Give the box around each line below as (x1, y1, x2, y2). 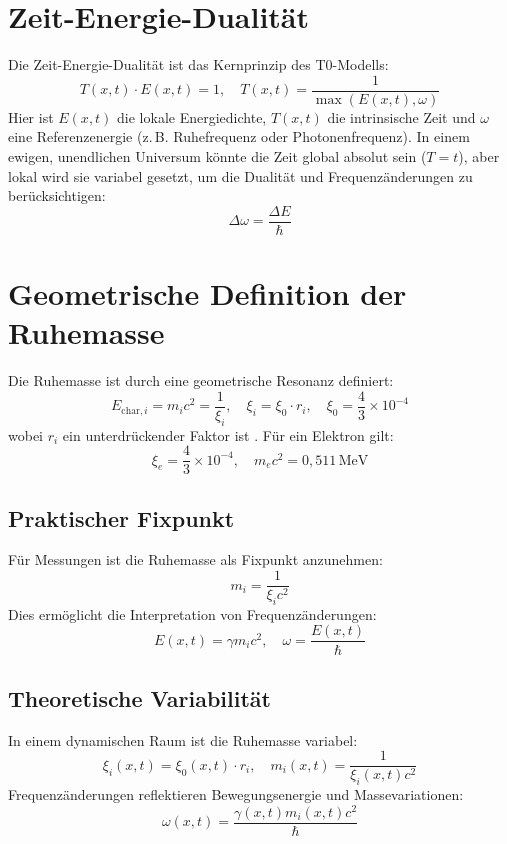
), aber (458, 145, 500, 166)
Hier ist (8, 106, 54, 127)
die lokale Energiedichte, (117, 106, 267, 127)
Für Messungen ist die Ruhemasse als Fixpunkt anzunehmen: (8, 549, 383, 570)
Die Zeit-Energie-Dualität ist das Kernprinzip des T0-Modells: (8, 54, 389, 75)
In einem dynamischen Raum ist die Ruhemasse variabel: (8, 729, 358, 750)
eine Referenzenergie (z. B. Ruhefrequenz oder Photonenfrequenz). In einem (8, 126, 470, 147)
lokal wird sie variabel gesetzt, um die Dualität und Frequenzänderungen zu (8, 165, 473, 186)
